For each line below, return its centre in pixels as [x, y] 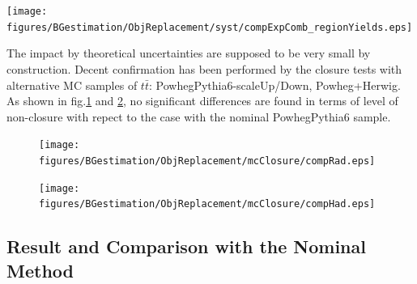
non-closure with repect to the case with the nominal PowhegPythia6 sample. [199, 116]
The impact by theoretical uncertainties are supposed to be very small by [189, 53]
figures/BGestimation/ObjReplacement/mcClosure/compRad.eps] [207, 161]
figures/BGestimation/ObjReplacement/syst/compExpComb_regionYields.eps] [210, 27]
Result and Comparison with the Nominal [186, 246]
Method [40, 270]
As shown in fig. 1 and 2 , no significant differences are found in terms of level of [202, 101]
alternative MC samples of [72, 85]
